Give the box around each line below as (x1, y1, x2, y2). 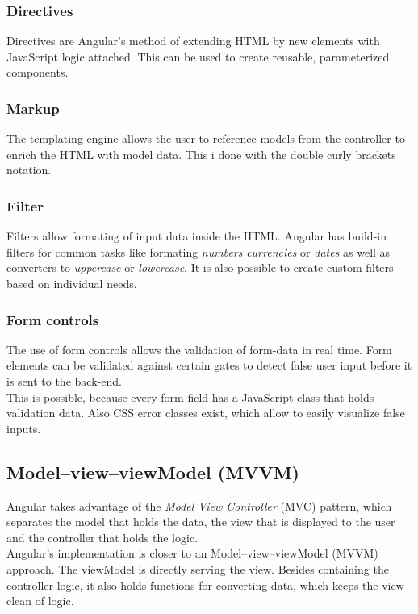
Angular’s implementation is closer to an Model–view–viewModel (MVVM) (6, 545, 378, 562)
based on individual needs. (6, 275, 137, 291)
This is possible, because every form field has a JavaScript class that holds (6, 388, 374, 405)
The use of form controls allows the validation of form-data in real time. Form (6, 340, 392, 357)
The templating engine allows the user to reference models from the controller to (6, 130, 405, 147)
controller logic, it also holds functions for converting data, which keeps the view (6, 576, 404, 593)
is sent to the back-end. (6, 373, 122, 389)
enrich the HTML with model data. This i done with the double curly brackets (6, 145, 396, 162)
